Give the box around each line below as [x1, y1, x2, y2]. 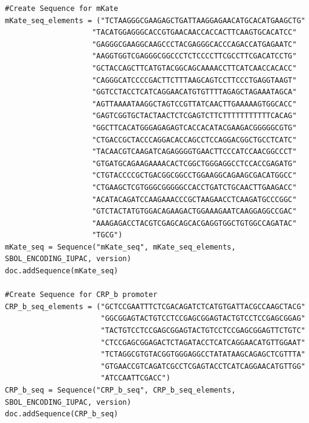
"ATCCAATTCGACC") [100, 374, 171, 383]
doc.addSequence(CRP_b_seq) [5, 410, 119, 419]
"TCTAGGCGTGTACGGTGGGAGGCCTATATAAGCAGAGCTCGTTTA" [100, 350, 305, 359]
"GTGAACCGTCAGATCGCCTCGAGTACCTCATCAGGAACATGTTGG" [100, 362, 305, 371]
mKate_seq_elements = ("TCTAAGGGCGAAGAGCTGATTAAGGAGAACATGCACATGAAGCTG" [5, 16, 305, 25]
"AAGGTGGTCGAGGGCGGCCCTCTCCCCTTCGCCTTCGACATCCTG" [92, 52, 297, 61]
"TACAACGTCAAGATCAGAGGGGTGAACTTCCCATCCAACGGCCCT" [92, 147, 297, 156]
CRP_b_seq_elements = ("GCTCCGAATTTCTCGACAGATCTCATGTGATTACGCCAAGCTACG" [5, 302, 305, 311]
